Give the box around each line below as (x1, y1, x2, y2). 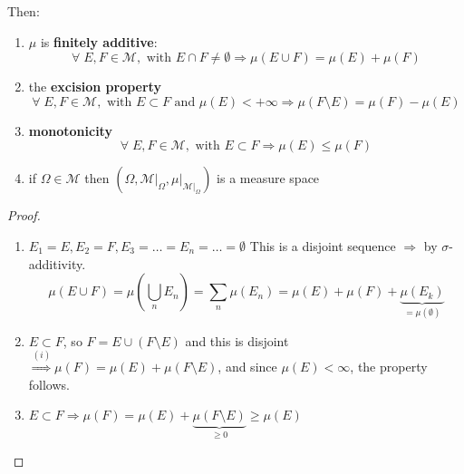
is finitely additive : (40, 32, 158, 51)
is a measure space (217, 169, 320, 188)
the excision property (28, 77, 161, 96)
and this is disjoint (185, 331, 289, 350)
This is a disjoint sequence (249, 236, 396, 255)
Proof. (7, 206, 41, 225)
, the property (350, 356, 428, 375)
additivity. (28, 254, 86, 273)
